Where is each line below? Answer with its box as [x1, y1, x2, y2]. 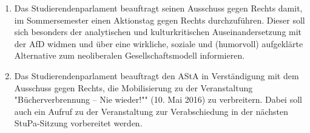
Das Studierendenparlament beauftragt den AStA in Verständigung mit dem [14, 69, 299, 82]
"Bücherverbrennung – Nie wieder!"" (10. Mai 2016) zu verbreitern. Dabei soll [14, 93, 302, 106]
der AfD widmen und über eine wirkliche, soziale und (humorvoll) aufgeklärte [14, 37, 303, 50]
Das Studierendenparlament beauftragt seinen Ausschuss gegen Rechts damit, [14, 2, 303, 14]
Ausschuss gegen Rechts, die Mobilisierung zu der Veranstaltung [14, 81, 253, 94]
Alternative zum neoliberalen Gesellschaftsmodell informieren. [14, 49, 245, 62]
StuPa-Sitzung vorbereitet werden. [14, 117, 143, 129]
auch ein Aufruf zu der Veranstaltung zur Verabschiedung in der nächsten [14, 105, 289, 117]
